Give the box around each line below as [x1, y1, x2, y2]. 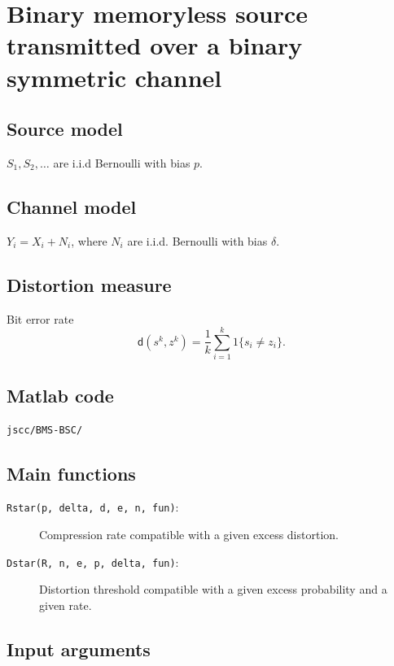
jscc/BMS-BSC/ [7, 424, 83, 437]
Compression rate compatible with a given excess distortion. [39, 525, 339, 542]
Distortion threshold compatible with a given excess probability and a [39, 581, 387, 598]
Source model [7, 116, 123, 141]
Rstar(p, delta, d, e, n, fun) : [7, 498, 179, 516]
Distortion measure [7, 272, 172, 297]
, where [71, 232, 107, 249]
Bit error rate [7, 310, 74, 327]
